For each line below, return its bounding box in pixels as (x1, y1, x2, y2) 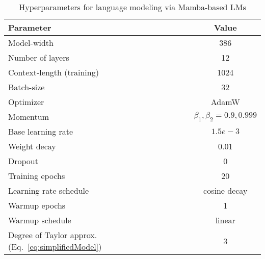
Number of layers (8, 51, 69, 63)
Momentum (8, 111, 49, 122)
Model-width (8, 37, 54, 48)
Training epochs (8, 170, 65, 182)
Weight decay (8, 140, 56, 152)
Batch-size (8, 81, 45, 93)
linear (215, 214, 235, 226)
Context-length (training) (8, 66, 99, 78)
